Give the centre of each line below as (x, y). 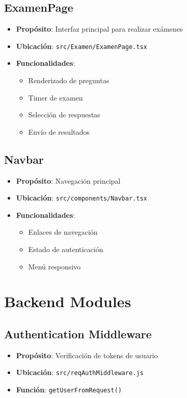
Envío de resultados (59, 131)
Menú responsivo (55, 266)
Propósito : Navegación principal (68, 180)
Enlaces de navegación (63, 232)
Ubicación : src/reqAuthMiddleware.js (80, 372)
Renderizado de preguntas (69, 80)
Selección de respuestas (64, 115)
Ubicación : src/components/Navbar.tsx (82, 198)
